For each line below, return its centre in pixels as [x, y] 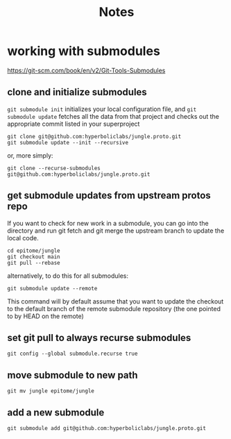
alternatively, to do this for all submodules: [68, 276]
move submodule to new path [72, 375]
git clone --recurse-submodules [54, 168]
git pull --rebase [34, 263]
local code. [23, 238]
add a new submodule [56, 412]
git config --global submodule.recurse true [72, 354]
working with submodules [84, 51]
